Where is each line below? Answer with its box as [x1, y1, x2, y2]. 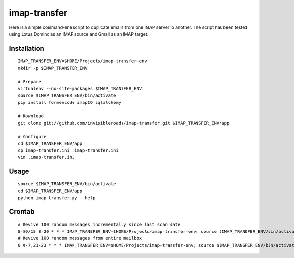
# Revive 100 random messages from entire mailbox [18, 235, 142, 241]
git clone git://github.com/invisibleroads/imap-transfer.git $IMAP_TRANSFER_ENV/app [18, 120, 230, 126]
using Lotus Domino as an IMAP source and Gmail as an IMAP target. [9, 31, 148, 37]
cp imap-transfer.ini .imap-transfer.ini [18, 148, 119, 153]
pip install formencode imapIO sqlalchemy [18, 100, 122, 105]
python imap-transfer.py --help [18, 195, 96, 201]
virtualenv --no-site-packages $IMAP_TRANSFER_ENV [18, 86, 142, 91]
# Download [18, 113, 44, 119]
